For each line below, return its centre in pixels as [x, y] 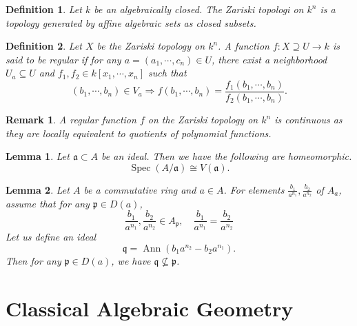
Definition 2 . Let [44, 46]
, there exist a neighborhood [269, 59]
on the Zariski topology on [203, 120]
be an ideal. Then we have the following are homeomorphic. [227, 156]
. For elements [254, 189]
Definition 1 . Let [44, 9]
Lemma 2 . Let [38, 189]
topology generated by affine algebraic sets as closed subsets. [131, 22]
